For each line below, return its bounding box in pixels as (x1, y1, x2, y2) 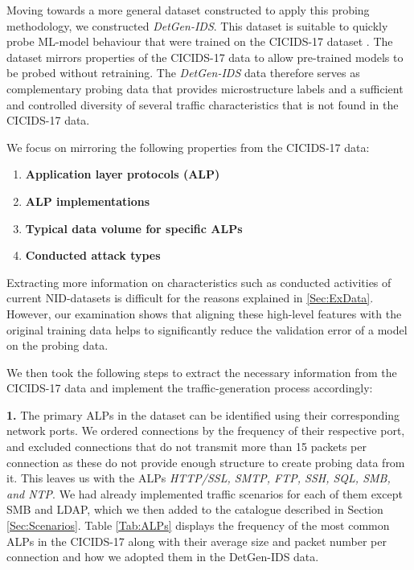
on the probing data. (6, 337, 109, 354)
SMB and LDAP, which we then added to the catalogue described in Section (6, 501, 383, 518)
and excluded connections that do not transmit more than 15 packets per (6, 438, 367, 455)
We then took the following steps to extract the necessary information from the (6, 363, 397, 380)
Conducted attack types (25, 247, 161, 264)
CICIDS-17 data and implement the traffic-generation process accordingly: (6, 379, 373, 396)
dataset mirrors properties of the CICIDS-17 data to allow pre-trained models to (6, 48, 404, 65)
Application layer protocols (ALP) (25, 166, 220, 182)
